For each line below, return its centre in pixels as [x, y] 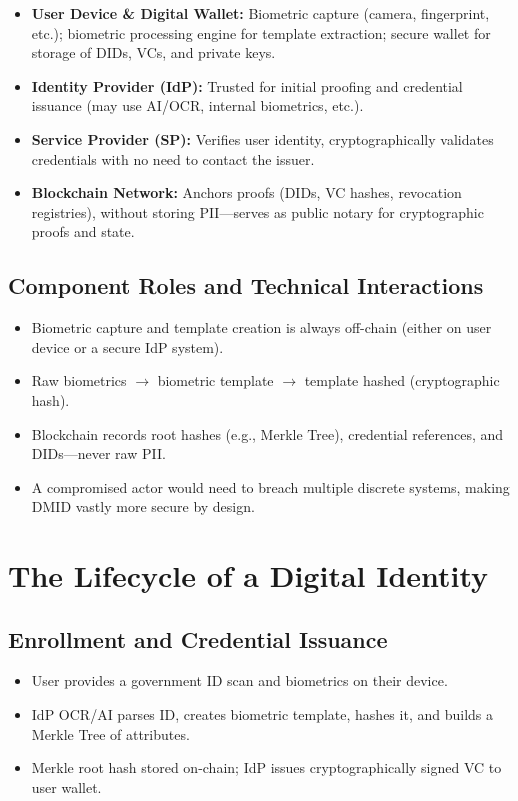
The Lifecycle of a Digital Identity [248, 575]
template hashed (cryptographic [402, 380]
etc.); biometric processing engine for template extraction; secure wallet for [261, 32]
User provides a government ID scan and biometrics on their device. [239, 680]
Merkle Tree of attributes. [110, 733]
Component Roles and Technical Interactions [246, 285]
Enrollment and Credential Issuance [198, 638]
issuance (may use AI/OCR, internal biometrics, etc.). [197, 105]
